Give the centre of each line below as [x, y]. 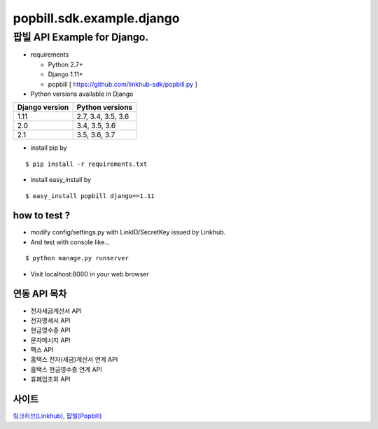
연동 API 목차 [40, 294]
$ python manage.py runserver [77, 258]
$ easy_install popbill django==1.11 [90, 196]
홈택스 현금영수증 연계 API [66, 369]
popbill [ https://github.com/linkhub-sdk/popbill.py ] [122, 84]
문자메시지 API [50, 340]
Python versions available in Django [82, 94]
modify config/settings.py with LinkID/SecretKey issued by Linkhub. [128, 232]
